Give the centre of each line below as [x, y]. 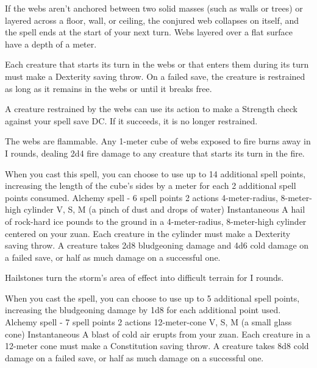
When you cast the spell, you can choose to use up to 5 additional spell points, [152, 298]
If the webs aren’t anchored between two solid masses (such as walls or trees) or [154, 8]
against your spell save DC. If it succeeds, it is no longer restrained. [131, 120]
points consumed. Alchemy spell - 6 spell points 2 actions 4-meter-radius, [141, 197]
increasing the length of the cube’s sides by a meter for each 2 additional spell [151, 186]
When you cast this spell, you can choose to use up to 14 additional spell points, [155, 173]
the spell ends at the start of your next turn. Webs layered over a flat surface [149, 32]
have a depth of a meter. [51, 44]
